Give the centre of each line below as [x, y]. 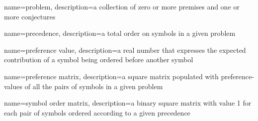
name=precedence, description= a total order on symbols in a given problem [120, 33]
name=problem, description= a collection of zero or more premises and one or [122, 6]
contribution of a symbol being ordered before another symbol [99, 60]
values [13, 86]
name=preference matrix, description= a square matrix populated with [111, 76]
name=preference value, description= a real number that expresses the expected [125, 50]
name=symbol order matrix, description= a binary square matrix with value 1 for [128, 103]
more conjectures [30, 16]
